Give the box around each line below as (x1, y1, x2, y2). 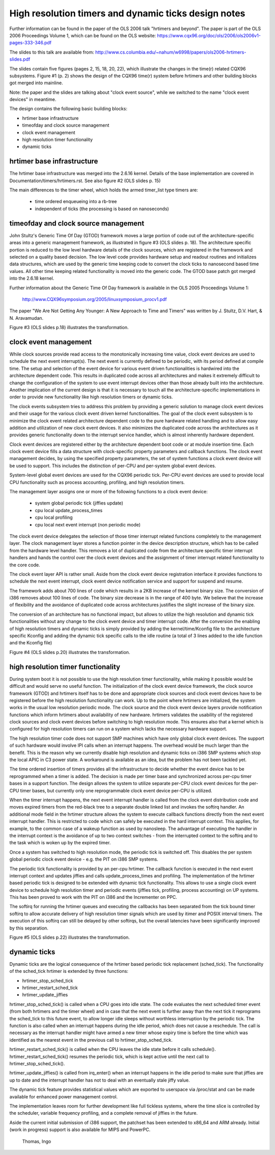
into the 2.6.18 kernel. (9, 275, 54, 282)
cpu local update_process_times (35, 507, 103, 513)
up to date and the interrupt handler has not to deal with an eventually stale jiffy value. (9, 1077, 190, 1083)
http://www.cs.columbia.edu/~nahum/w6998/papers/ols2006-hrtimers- (95, 49, 246, 55)
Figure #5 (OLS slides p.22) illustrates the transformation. (9, 934, 130, 941)
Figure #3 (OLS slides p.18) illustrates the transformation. (9, 324, 129, 331)
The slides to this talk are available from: (9, 49, 94, 55)
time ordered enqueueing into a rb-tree (35, 198, 117, 205)
